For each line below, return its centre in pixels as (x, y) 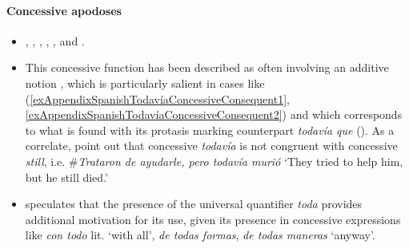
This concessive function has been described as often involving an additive (207, 67)
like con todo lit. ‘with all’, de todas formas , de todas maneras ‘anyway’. (200, 235)
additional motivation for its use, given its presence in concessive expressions (213, 219)
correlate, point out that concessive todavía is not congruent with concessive (211, 146)
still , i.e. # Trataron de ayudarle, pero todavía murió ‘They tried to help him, (214, 161)
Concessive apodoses (64, 10)
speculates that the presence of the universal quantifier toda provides (194, 204)
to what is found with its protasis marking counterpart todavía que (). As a (210, 130)
